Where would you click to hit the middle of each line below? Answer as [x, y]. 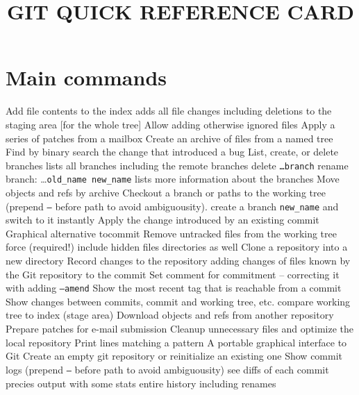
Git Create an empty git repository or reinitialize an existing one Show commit [174, 356]
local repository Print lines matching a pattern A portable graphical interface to [176, 342]
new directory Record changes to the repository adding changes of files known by [178, 261]
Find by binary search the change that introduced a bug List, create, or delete [172, 152]
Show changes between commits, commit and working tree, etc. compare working [178, 301]
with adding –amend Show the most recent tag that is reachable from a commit [174, 288]
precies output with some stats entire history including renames [141, 383]
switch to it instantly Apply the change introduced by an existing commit [162, 220]
